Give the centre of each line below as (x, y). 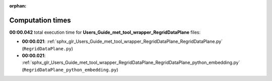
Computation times (40, 20)
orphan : (18, 6)
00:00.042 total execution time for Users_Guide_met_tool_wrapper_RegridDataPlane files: (105, 32)
